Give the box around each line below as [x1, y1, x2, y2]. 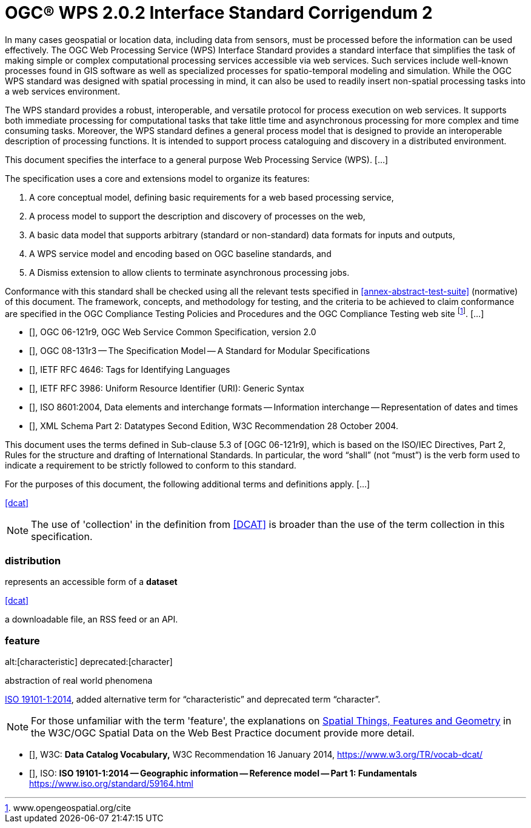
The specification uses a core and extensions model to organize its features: [5, 173, 310, 184]
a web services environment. [5, 85, 120, 96]
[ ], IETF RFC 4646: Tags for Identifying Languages [29, 364, 230, 375]
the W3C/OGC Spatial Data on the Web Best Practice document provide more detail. [31, 726, 415, 739]
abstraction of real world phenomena [5, 675, 153, 686]
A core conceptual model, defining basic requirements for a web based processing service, [29, 192, 394, 202]
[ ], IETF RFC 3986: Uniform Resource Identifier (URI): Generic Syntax [29, 383, 304, 394]
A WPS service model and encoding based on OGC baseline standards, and [29, 248, 332, 259]
